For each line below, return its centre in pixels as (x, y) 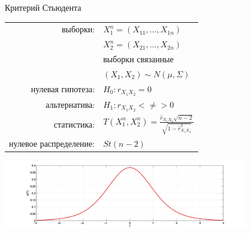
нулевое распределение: (52, 143)
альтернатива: (70, 105)
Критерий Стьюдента (43, 7)
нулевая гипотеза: (63, 89)
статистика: (74, 124)
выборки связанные (138, 59)
